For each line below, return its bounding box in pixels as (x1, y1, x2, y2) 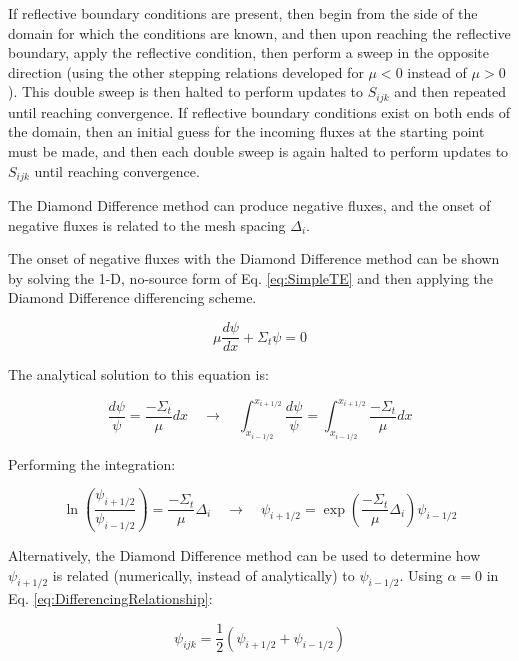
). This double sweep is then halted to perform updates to (8, 81, 364, 102)
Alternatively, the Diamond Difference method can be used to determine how (8, 545, 481, 566)
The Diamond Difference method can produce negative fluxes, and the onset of (8, 195, 491, 216)
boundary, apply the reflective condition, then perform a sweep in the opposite (8, 42, 490, 63)
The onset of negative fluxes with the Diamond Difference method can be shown (8, 248, 500, 269)
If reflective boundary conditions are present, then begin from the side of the (8, 3, 478, 23)
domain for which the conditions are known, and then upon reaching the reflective (8, 22, 511, 43)
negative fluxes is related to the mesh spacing (8, 214, 286, 235)
